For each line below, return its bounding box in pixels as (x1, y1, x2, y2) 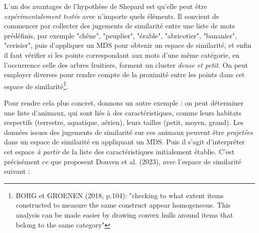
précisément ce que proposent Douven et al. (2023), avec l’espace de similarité (4, 156, 242, 166)
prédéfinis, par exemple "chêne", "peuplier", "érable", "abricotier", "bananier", (4, 30, 237, 40)
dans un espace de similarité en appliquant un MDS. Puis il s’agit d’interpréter (4, 136, 245, 147)
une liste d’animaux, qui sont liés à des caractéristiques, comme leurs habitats (4, 107, 242, 117)
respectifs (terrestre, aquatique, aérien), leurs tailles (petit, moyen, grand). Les (4, 117, 244, 127)
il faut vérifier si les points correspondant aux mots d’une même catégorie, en (4, 49, 240, 60)
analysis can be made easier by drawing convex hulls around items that (15, 209, 233, 220)
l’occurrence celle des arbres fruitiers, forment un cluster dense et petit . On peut (4, 59, 248, 70)
